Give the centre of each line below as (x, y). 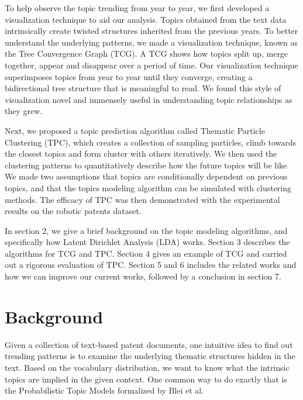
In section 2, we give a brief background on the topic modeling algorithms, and (146, 230)
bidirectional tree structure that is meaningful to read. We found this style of (143, 88)
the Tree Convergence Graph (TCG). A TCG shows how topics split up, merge (147, 54)
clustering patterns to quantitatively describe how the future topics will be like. (147, 165)
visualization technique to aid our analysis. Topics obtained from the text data (146, 19)
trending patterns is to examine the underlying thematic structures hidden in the (150, 356)
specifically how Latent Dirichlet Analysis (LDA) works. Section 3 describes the (147, 242)
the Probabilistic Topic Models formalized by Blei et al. (104, 390)
